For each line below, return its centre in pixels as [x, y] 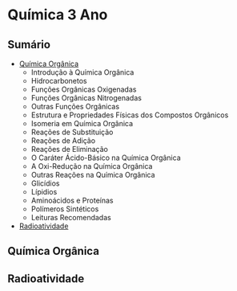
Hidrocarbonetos [59, 81]
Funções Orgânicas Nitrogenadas [86, 98]
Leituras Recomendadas [71, 217]
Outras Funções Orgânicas [75, 107]
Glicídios [45, 183]
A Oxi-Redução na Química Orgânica [92, 166]
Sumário [29, 45]
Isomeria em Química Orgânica [82, 123]
